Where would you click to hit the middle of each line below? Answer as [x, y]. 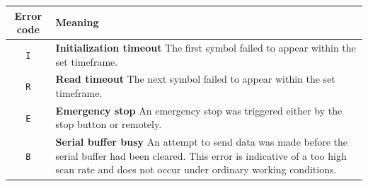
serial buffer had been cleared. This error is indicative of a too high [201, 155]
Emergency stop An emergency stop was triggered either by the [199, 110]
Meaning [77, 22]
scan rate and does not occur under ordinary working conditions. [196, 169]
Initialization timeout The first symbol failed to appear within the [206, 47]
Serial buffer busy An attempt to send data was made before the [201, 142]
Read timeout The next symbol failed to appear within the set [195, 79]
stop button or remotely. [109, 124]
